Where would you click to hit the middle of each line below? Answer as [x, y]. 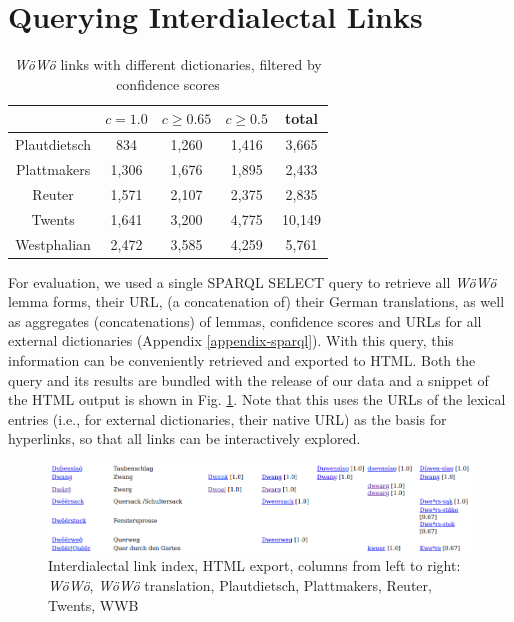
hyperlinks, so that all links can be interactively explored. [184, 438]
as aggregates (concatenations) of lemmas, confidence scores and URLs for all [245, 320]
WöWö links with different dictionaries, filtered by [168, 64]
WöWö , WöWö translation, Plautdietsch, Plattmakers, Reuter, [240, 584]
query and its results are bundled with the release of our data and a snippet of [248, 379]
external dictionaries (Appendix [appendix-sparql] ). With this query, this [231, 340]
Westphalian [53, 243]
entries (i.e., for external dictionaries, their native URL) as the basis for [227, 418]
